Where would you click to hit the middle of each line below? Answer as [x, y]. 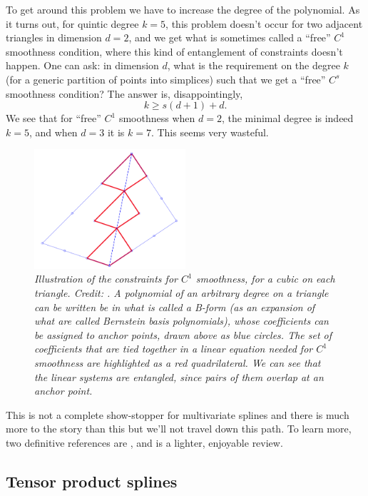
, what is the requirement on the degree [254, 65]
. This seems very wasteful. [210, 132]
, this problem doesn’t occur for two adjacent [264, 23]
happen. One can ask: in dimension [82, 65]
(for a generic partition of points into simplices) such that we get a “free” [166, 79]
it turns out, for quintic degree [72, 23]
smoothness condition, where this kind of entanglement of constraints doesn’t [174, 51]
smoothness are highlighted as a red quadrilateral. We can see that [178, 363]
